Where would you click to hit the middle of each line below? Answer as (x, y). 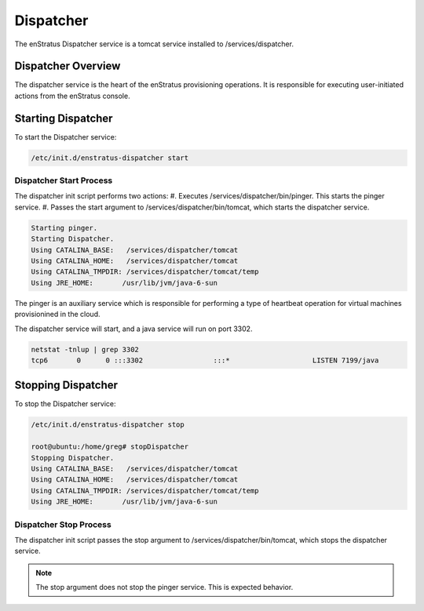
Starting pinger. (64, 228)
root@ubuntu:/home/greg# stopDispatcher (110, 447)
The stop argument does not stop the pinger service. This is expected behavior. (164, 587)
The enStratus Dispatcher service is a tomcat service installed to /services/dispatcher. (154, 44)
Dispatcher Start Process (64, 180)
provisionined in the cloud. (57, 315)
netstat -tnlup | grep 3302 (85, 349)
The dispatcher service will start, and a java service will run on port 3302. (133, 329)
